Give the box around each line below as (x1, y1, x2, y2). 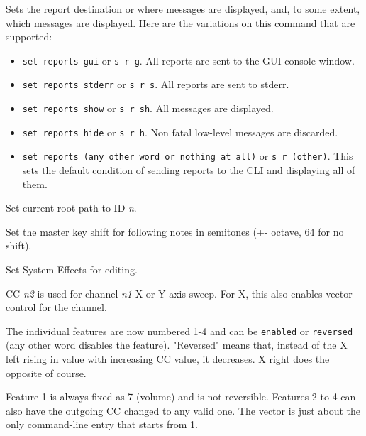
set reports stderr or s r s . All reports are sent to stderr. (22, 77, 289, 92)
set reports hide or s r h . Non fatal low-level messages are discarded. (22, 124, 338, 139)
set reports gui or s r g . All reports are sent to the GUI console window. (22, 53, 355, 67)
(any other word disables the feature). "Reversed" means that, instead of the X (6, 337, 348, 352)
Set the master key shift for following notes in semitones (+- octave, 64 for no (6, 224, 344, 239)
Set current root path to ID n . (6, 200, 137, 215)
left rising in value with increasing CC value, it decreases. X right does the (6, 351, 330, 366)
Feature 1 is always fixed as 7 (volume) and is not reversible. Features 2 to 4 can (6, 389, 356, 404)
